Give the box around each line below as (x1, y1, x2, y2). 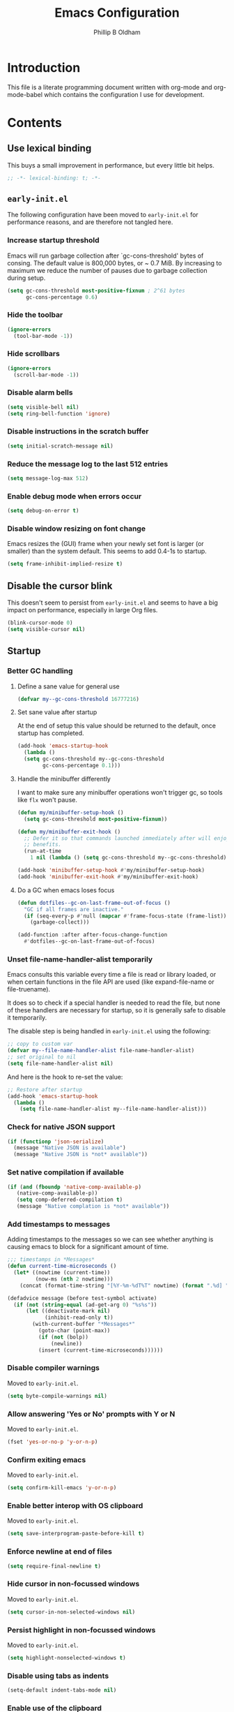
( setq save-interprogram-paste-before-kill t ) (7, 1530, 145, 1537)
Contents (7, 115, 63, 131)
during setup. (7, 274, 46, 282)
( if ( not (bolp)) (38, 1334, 89, 1341)
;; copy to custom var (7, 1040, 73, 1048)
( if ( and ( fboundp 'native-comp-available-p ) (7, 1183, 141, 1190)
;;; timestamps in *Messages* (7, 1256, 95, 1263)
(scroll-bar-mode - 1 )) (13, 371, 79, 378)
